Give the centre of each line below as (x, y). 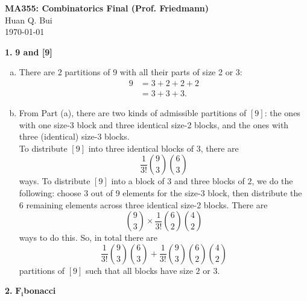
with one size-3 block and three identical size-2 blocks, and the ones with (154, 124)
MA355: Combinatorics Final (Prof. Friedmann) (107, 8)
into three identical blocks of (141, 148)
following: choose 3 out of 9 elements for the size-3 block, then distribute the (160, 193)
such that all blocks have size (139, 270)
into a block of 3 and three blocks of (178, 181)
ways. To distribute (55, 181)
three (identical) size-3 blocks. (74, 136)
